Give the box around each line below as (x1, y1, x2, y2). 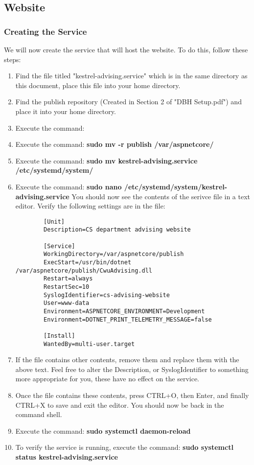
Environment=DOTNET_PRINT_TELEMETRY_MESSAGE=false (44, 316, 212, 323)
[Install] (44, 332, 75, 339)
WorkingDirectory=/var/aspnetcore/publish (44, 251, 184, 258)
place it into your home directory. (15, 106, 116, 116)
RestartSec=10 (44, 283, 90, 290)
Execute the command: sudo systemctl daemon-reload (15, 425, 191, 436)
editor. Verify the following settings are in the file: (15, 201, 165, 211)
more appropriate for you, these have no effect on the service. (15, 373, 199, 384)
